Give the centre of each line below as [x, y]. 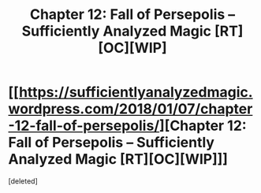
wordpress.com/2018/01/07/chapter [130, 109]
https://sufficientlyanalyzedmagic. [136, 93]
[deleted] [23, 181]
